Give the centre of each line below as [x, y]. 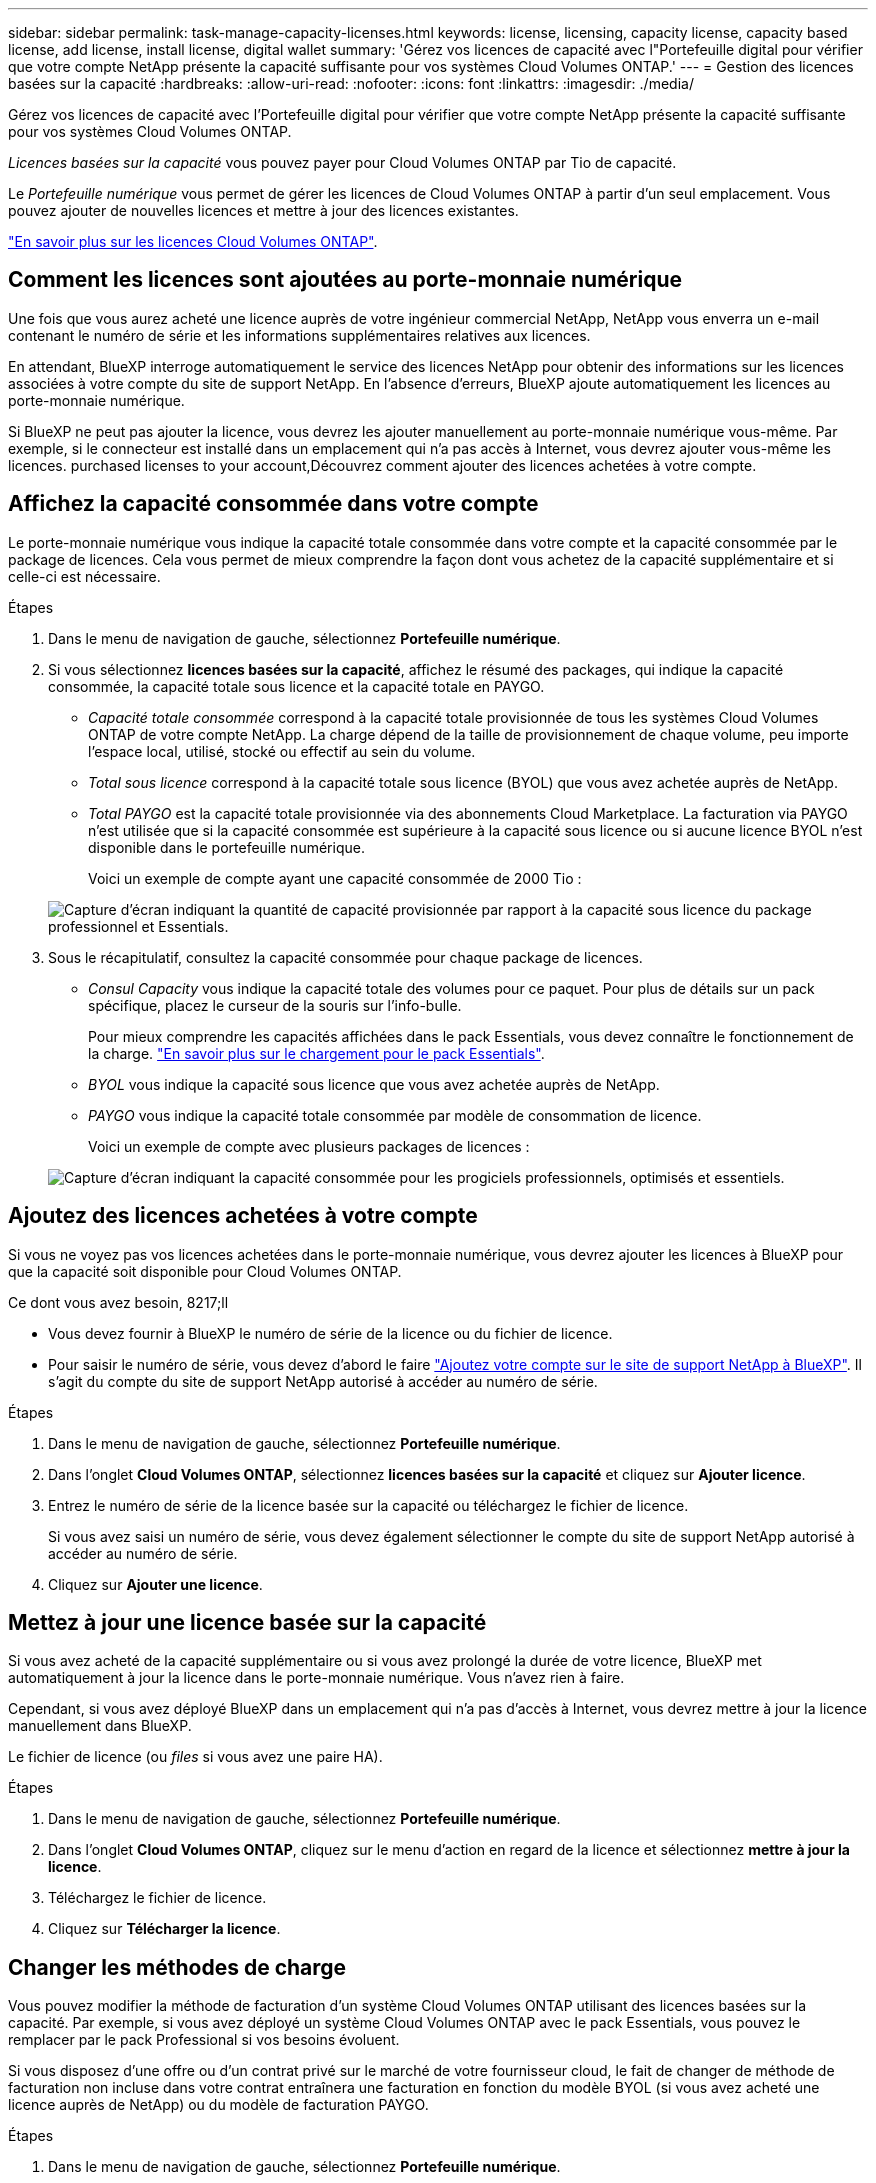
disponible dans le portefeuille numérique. [226, 847]
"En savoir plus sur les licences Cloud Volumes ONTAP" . [193, 241]
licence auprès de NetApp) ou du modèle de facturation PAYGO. [218, 2105]
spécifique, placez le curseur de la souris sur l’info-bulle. [275, 1005]
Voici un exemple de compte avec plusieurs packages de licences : [309, 1146]
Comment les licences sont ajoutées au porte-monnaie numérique [345, 280]
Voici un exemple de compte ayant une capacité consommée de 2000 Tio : [335, 878]
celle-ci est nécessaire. [84, 576]
